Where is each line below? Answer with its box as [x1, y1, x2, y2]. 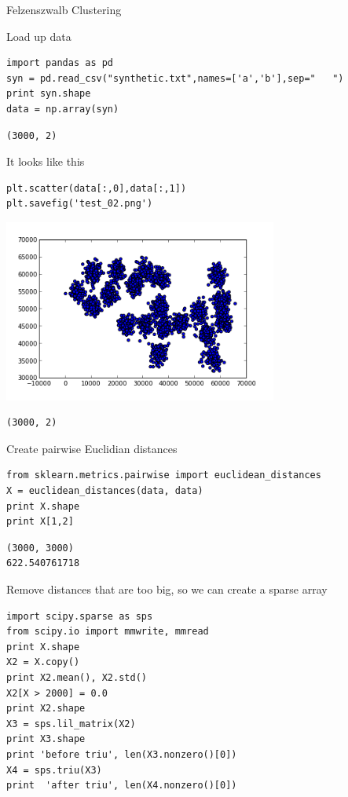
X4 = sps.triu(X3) [6, 764, 102, 776]
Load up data [6, 27, 71, 44]
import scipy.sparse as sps [6, 610, 153, 622]
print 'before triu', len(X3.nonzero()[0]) [6, 748, 237, 760]
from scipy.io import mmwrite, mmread [6, 626, 209, 638]
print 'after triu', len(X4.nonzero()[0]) [6, 780, 237, 792]
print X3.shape [6, 733, 86, 745]
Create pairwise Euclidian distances [6, 440, 178, 456]
